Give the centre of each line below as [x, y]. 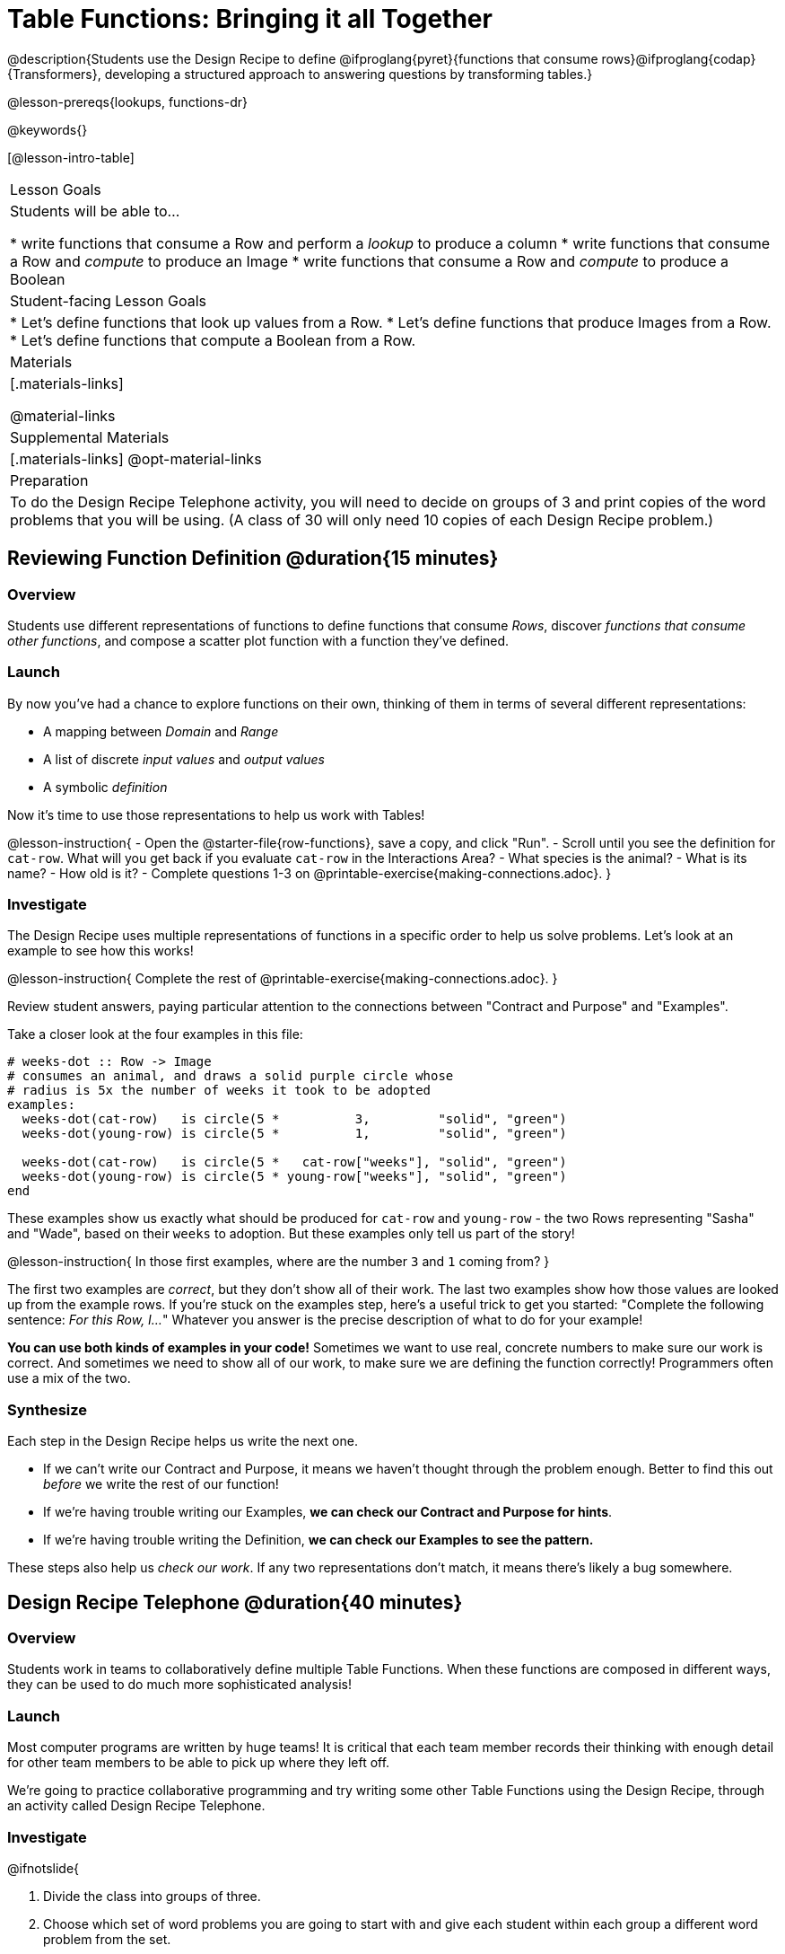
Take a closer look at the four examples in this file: [155, 1034]
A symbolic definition [105, 787]
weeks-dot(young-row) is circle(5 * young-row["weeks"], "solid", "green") [294, 1177]
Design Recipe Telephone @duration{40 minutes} [235, 1602]
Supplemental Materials [90, 437]
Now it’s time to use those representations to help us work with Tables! [216, 814]
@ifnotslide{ [44, 1868]
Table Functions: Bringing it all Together [250, 19]
